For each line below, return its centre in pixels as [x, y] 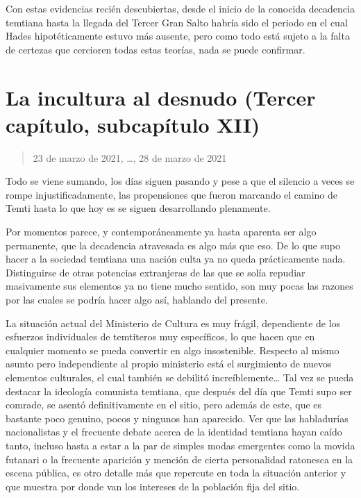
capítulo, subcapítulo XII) [133, 124]
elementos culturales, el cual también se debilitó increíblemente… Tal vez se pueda [180, 377]
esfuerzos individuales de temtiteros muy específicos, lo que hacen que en [160, 337]
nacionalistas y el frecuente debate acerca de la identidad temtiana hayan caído [174, 432]
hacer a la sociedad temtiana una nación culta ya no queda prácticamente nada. [176, 259]
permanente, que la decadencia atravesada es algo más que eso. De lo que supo [173, 245]
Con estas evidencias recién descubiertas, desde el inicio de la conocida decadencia [180, 8]
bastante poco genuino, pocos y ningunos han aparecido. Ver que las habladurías [177, 418]
